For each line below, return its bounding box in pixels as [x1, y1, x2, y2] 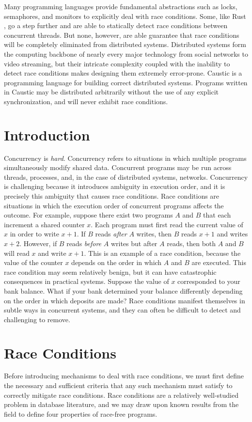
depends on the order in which [71, 257, 162, 267]
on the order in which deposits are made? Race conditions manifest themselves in [4, 295, 245, 305]
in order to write [10, 229, 59, 239]
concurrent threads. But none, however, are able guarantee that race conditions [4, 30, 239, 40]
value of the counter [4, 257, 63, 267]
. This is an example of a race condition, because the [84, 248, 241, 258]
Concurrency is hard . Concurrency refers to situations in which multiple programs [4, 153, 247, 163]
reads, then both [167, 238, 216, 248]
